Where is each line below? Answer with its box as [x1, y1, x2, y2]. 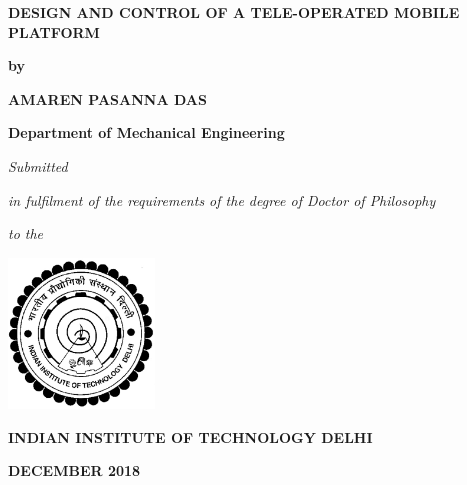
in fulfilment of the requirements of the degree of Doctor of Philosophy [8, 189, 436, 210]
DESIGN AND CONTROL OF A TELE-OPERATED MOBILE [8, 2, 460, 22]
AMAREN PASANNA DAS [8, 88, 207, 109]
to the [8, 223, 44, 244]
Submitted [8, 155, 68, 176]
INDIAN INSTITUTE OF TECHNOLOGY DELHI [8, 426, 373, 447]
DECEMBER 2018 [8, 460, 141, 481]
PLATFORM [8, 21, 100, 42]
